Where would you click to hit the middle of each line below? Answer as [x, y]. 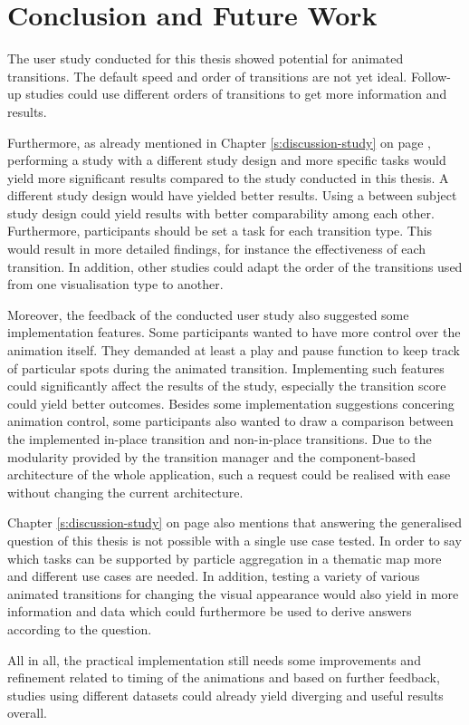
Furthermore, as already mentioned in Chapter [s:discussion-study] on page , [219, 142]
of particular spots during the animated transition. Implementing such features [226, 367]
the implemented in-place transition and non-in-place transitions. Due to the [220, 439]
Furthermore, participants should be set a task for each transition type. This [220, 231]
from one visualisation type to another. [115, 284]
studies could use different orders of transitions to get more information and [236, 94]
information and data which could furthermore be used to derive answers [210, 611]
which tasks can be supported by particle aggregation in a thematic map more [225, 558]
